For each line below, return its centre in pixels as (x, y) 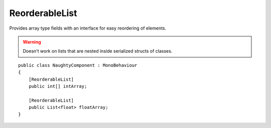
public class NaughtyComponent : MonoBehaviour (78, 65)
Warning (32, 42)
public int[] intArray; (58, 86)
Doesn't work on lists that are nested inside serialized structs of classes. (98, 51)
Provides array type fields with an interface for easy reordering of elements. (88, 28)
